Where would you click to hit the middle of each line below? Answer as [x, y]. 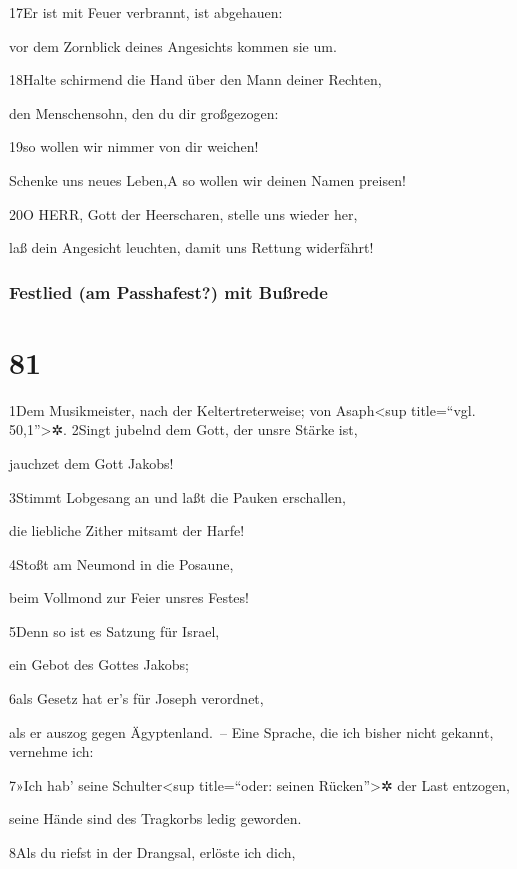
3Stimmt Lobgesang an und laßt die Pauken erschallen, [177, 496]
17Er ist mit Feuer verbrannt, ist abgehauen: [146, 12]
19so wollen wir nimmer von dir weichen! [134, 146]
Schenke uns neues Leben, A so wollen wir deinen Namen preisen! [207, 179]
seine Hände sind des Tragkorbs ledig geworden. [155, 818]
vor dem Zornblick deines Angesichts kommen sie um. [173, 45]
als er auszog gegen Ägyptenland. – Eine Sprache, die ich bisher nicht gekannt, [251, 731]
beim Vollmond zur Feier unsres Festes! [129, 597]
